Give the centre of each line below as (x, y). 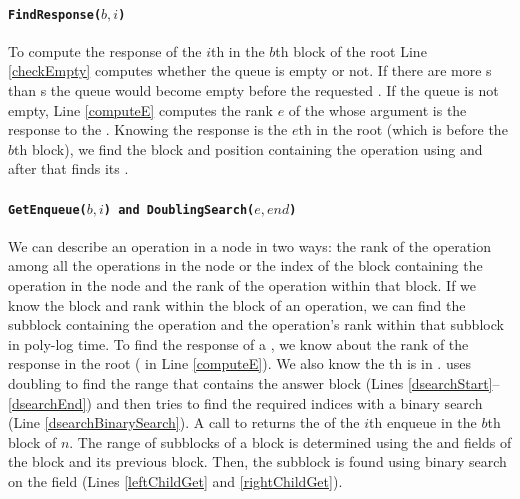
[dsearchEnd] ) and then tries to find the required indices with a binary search (245, 402)
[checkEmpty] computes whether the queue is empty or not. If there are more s (250, 70)
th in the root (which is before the (403, 129)
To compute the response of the (105, 50)
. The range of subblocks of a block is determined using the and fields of (290, 441)
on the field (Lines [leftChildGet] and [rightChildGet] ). (175, 481)
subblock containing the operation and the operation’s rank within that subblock (256, 324)
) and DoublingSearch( (179, 209)
